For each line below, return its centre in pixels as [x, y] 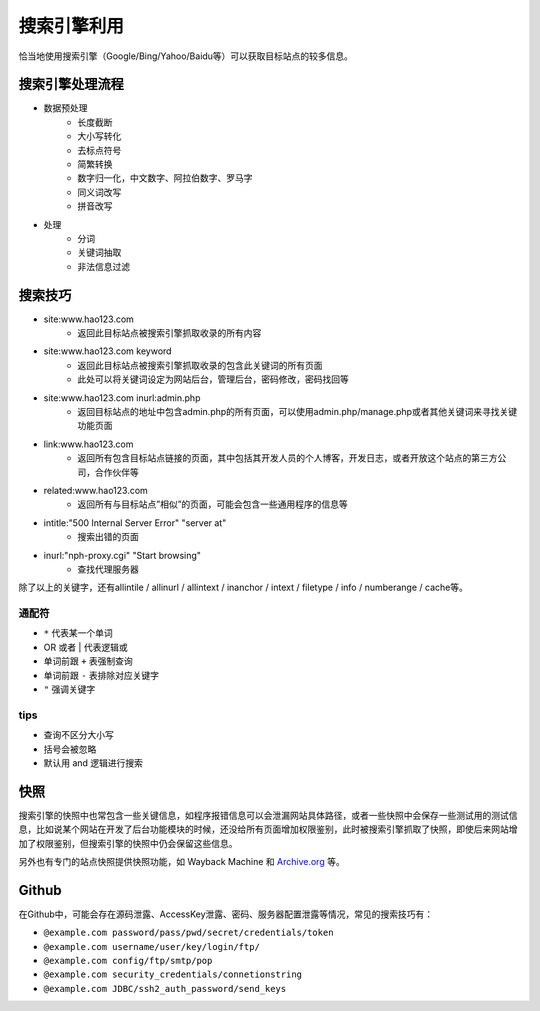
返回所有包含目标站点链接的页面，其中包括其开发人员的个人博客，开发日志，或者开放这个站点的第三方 [287, 458]
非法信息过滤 [103, 266]
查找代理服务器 [108, 569]
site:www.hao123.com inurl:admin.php [122, 397]
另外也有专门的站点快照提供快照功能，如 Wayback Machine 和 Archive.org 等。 [181, 861]
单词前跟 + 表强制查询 [88, 661]
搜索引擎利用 [71, 26]
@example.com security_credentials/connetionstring [173, 974]
